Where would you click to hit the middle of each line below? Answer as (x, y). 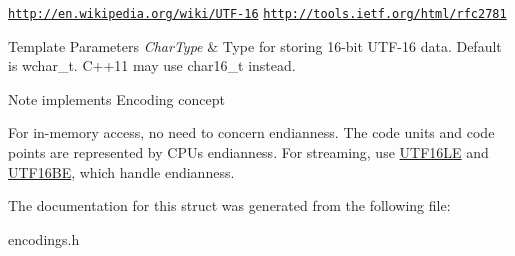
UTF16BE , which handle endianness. (121, 171)
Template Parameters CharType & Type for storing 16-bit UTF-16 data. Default (255, 45)
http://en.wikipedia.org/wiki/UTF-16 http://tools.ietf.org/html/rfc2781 (257, 14)
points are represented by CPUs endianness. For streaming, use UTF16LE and (248, 152)
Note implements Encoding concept (116, 98)
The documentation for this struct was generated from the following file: (229, 205)
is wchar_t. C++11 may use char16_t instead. (152, 65)
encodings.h (44, 238)
